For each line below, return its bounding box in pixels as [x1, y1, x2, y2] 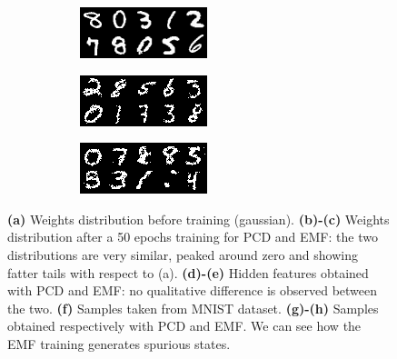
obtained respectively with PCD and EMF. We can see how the [7, 316, 362, 335]
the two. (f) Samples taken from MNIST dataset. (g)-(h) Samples [7, 298, 379, 317]
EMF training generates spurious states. [7, 334, 231, 353]
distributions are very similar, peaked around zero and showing [7, 244, 358, 264]
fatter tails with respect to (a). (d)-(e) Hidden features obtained [7, 263, 369, 282]
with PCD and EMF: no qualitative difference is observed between [7, 281, 378, 300]
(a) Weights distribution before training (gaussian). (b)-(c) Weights [7, 209, 390, 228]
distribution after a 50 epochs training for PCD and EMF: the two [7, 227, 378, 246]
